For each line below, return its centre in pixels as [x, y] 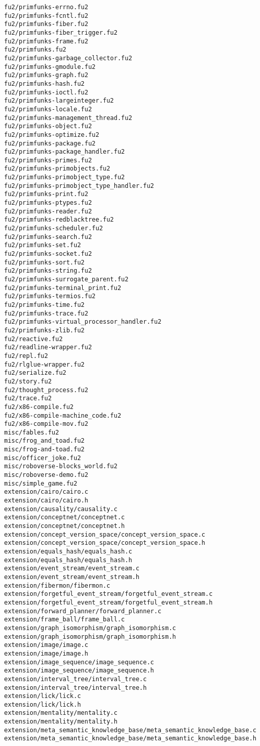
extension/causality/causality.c [61, 509]
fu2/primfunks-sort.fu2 [44, 262]
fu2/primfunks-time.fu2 [44, 305]
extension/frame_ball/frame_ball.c [65, 620]
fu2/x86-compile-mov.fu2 [46, 424]
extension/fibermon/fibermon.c [57, 585]
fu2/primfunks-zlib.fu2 [44, 330]
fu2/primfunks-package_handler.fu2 [65, 152]
